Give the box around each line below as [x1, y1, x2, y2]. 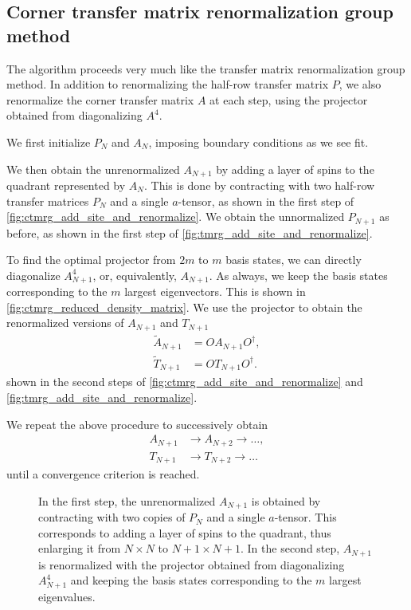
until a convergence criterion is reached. [6, 466, 200, 482]
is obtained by [251, 492, 321, 509]
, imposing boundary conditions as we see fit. [148, 133, 369, 150]
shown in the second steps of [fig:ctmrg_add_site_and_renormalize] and [6, 373, 363, 390]
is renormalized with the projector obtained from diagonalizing [38, 556, 345, 573]
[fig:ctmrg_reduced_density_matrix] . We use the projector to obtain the [6, 298, 362, 315]
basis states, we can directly [225, 251, 362, 268]
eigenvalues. [38, 588, 96, 604]
